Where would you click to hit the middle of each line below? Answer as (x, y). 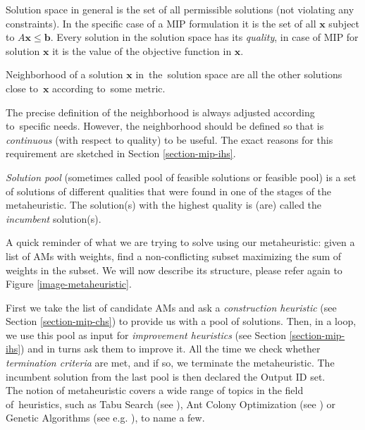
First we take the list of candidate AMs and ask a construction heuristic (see (171, 307)
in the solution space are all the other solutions (239, 74)
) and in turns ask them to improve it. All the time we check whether (171, 349)
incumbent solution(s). (54, 218)
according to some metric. (109, 88)
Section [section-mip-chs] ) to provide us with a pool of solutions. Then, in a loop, (181, 321)
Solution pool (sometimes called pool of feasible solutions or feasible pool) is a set (181, 177)
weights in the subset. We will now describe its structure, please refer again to (174, 270)
